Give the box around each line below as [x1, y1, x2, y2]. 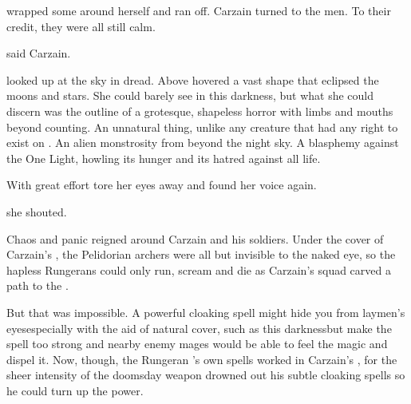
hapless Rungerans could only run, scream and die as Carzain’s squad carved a [6, 261, 391, 278]
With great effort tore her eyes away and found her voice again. [6, 176, 317, 193]
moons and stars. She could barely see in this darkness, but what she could [6, 87, 374, 104]
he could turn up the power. [6, 382, 144, 398]
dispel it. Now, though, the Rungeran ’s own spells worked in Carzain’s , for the [6, 351, 397, 367]
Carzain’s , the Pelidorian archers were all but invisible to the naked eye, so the [6, 246, 396, 263]
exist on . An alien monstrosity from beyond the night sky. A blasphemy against [6, 134, 399, 151]
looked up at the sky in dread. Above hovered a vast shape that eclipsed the [6, 71, 379, 88]
